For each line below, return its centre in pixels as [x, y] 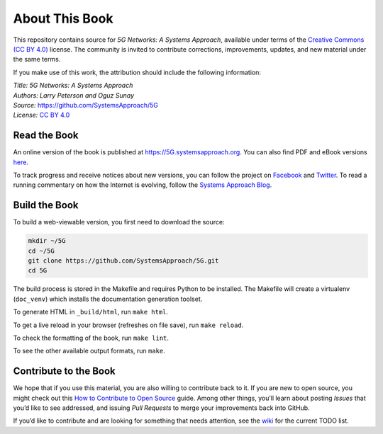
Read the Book [46, 136]
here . [21, 162]
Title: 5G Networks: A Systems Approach [73, 86]
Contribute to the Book [65, 371]
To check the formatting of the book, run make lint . [91, 338]
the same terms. [37, 59]
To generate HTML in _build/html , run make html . [91, 312]
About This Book [63, 18]
